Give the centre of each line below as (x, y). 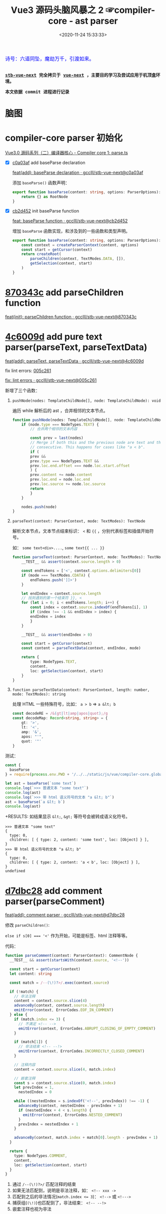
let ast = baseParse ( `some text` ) (41, 784)
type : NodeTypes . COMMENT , (41, 1156)
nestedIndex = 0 (35, 1092)
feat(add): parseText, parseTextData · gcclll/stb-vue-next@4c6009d (75, 361)
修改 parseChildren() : (27, 925)
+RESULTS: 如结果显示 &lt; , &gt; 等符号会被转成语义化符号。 (67, 817)
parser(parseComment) (55, 901)
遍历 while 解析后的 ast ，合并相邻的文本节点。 (60, 410)
